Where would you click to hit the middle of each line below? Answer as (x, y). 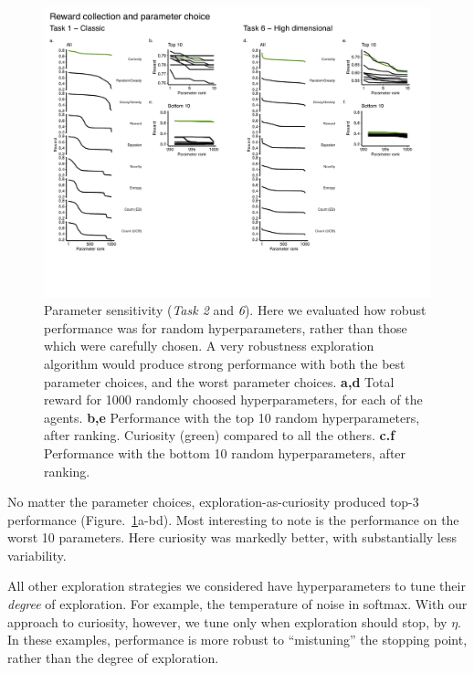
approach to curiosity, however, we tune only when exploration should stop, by (227, 621)
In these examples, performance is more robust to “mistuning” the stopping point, (237, 640)
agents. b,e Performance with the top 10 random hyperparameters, (232, 417)
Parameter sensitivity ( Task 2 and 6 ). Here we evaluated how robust (235, 310)
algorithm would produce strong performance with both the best (225, 363)
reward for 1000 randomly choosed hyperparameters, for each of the (233, 400)
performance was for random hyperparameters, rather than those (226, 327)
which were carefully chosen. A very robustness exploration (209, 346)
